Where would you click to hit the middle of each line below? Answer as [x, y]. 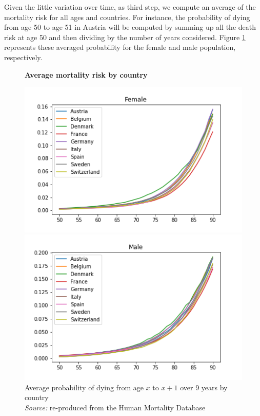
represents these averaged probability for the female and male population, [120, 47]
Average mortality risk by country [86, 74]
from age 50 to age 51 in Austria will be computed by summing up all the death [130, 27]
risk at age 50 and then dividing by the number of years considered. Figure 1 [125, 37]
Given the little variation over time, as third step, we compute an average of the [130, 7]
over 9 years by [204, 387]
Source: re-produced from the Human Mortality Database [115, 407]
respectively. [23, 57]
